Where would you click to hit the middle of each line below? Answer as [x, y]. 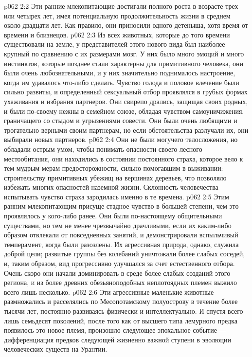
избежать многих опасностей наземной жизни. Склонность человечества [111, 187]
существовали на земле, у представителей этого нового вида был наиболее [115, 44]
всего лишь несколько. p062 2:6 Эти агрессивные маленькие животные [109, 292]
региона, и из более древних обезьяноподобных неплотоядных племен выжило [121, 282]
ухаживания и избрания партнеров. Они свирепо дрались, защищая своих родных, [126, 101]
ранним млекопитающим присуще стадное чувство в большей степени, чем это [121, 206]
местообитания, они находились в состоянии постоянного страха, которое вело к [124, 158]
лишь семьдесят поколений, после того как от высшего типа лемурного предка [121, 320]
